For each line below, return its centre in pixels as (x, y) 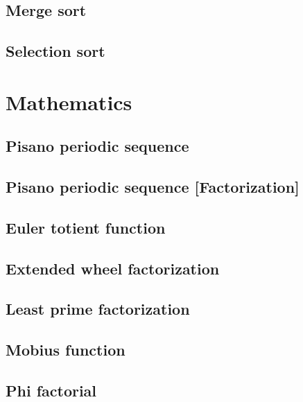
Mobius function (66, 350)
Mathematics (69, 102)
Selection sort (55, 51)
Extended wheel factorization (113, 268)
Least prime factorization (98, 309)
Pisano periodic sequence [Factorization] (153, 187)
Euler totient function (86, 227)
